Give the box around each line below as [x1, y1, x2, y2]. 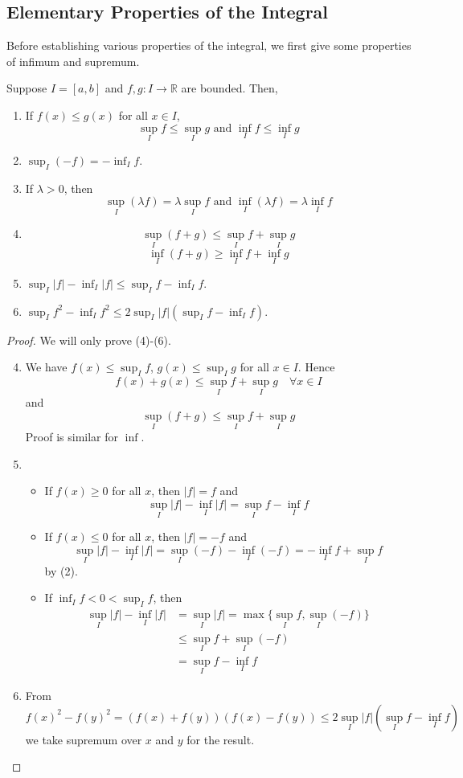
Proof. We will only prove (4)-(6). [6, 331, 171, 348]
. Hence [297, 358, 335, 375]
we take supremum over [25, 731, 142, 747]
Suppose [6, 80, 47, 96]
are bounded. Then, [181, 80, 278, 96]
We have [25, 358, 68, 375]
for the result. [186, 731, 255, 747]
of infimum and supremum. [6, 52, 140, 69]
